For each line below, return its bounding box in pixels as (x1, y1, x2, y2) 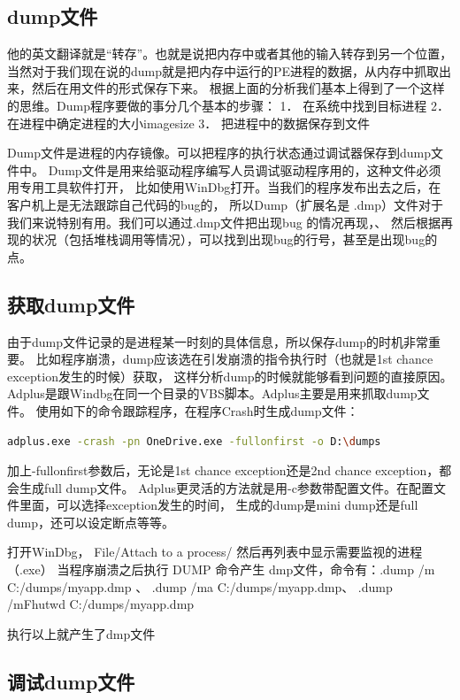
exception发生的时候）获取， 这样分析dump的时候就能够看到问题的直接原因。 (7, 366, 453, 385)
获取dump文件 (7, 290, 135, 318)
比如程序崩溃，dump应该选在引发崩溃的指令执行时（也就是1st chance (35, 350, 433, 368)
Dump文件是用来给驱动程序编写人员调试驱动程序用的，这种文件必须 (48, 160, 441, 179)
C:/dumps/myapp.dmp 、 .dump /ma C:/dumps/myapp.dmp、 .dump (7, 577, 393, 596)
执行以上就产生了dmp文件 (7, 624, 156, 642)
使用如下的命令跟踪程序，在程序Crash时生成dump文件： (35, 401, 359, 419)
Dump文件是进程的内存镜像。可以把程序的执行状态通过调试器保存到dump (7, 143, 431, 162)
